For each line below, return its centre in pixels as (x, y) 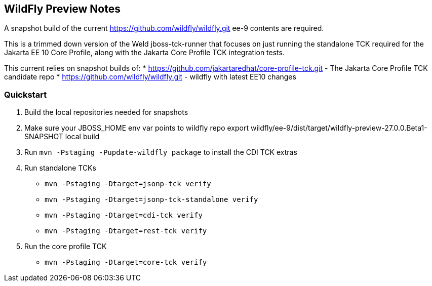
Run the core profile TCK (66, 247)
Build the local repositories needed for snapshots (106, 112)
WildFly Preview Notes (63, 9)
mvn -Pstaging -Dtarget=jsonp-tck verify (128, 184)
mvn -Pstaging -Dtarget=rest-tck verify (126, 231)
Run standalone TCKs (60, 168)
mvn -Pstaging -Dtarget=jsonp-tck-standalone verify (151, 200)
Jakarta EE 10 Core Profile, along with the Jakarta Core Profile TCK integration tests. (144, 53)
